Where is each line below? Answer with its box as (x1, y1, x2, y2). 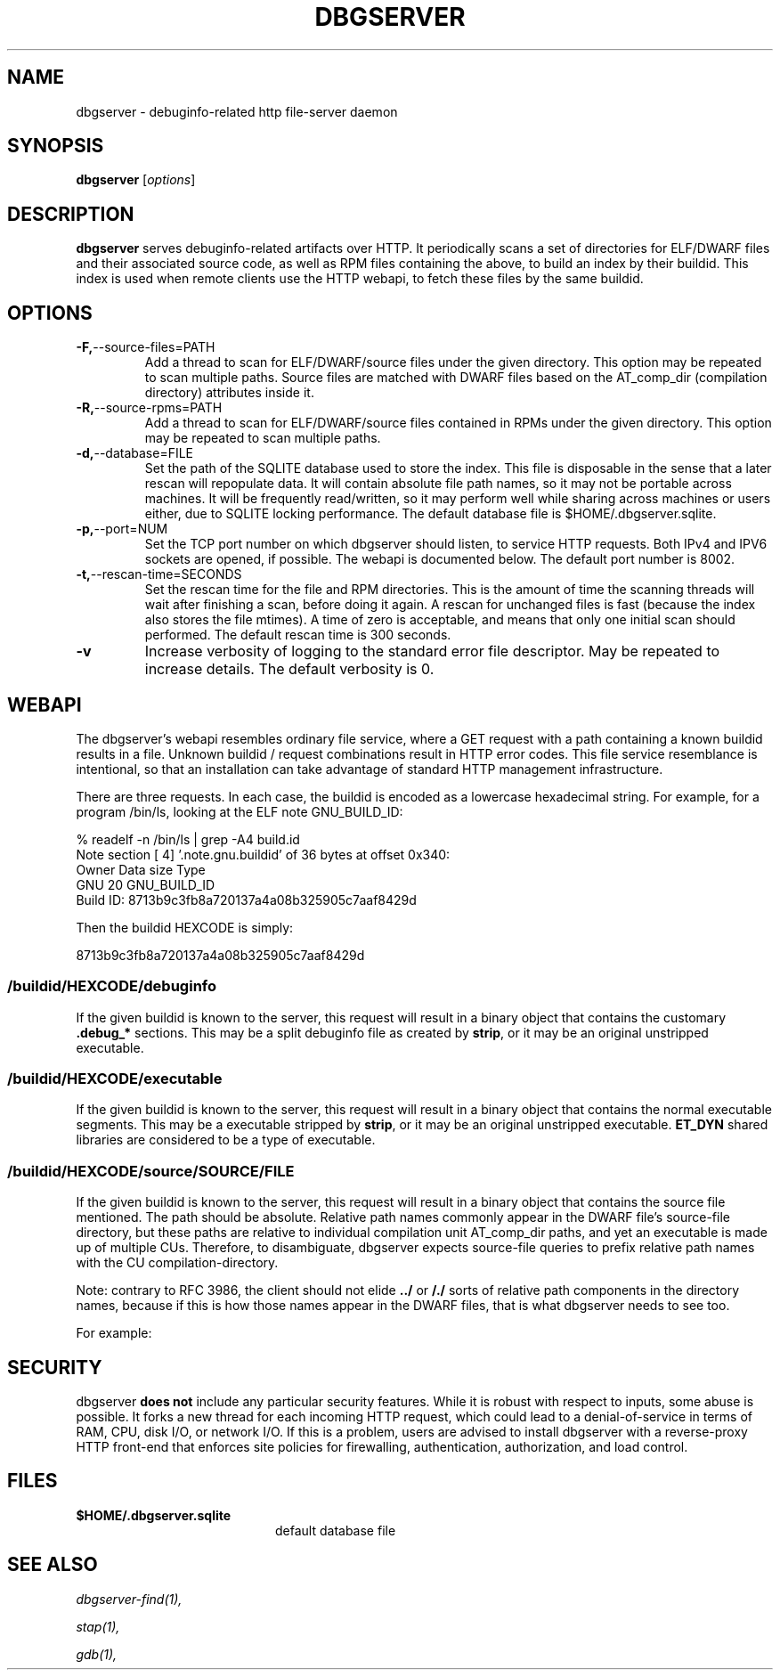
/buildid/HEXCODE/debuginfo (7, 977, 217, 996)
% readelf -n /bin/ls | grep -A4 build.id (76, 831, 300, 847)
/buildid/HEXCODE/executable (7, 1070, 223, 1088)
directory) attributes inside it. (144, 385, 314, 401)
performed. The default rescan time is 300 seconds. (144, 627, 451, 643)
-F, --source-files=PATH (76, 339, 215, 355)
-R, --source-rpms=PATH (76, 400, 223, 416)
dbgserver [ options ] (76, 172, 196, 188)
